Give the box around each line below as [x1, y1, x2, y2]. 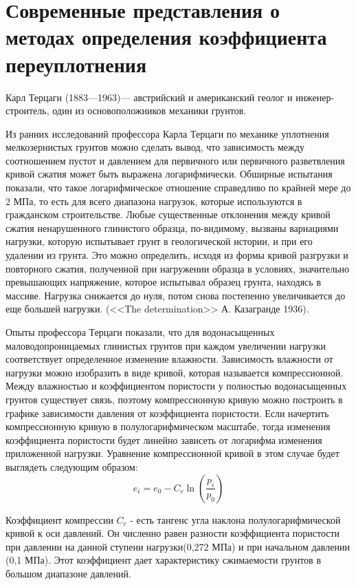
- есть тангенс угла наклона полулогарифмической [130, 512, 341, 526]
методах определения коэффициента [5, 23, 327, 51]
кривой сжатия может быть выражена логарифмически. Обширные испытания [5, 167, 333, 181]
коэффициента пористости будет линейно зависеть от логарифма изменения [5, 432, 322, 447]
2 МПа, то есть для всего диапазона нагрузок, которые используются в [5, 193, 302, 208]
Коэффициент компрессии [5, 512, 113, 526]
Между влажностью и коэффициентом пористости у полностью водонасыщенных [5, 379, 347, 393]
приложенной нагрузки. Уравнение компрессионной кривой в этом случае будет [5, 446, 340, 460]
